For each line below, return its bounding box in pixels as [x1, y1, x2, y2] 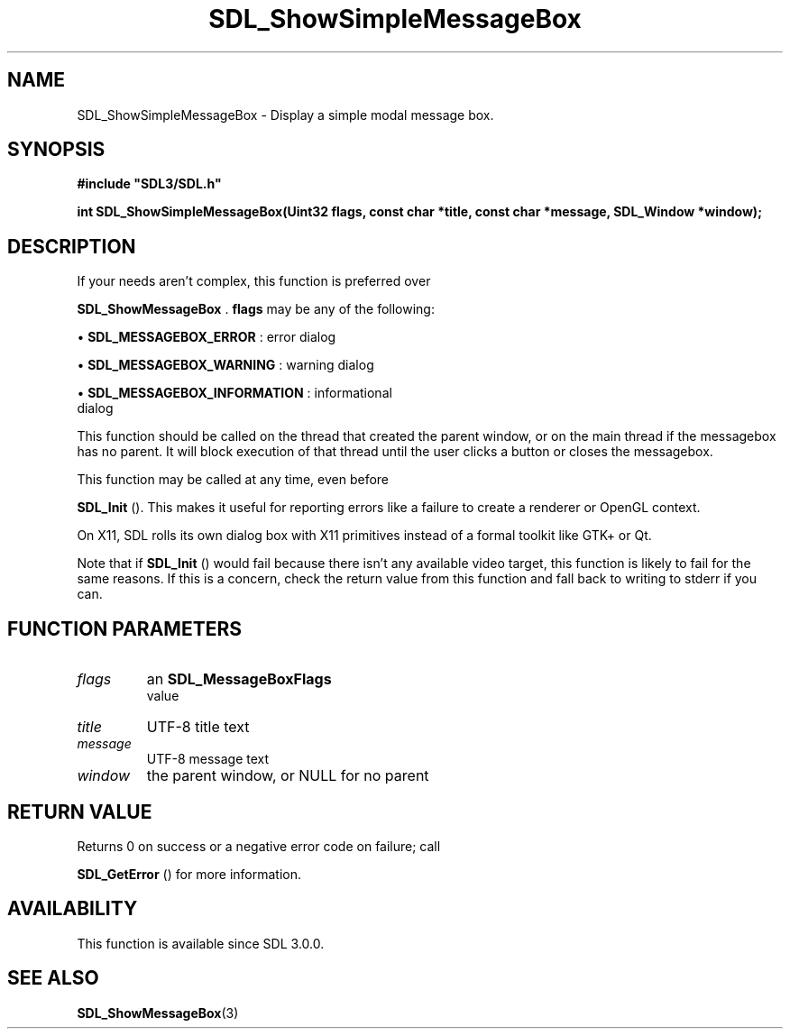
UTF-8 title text [146, 718, 250, 737]
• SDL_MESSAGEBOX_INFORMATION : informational [77, 385, 392, 401]
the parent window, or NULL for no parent [146, 766, 429, 785]
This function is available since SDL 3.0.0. [77, 935, 325, 951]
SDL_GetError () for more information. [77, 866, 302, 882]
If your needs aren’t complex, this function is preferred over [77, 273, 431, 289]
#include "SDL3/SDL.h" [77, 176, 222, 192]
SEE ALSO [7, 967, 99, 990]
